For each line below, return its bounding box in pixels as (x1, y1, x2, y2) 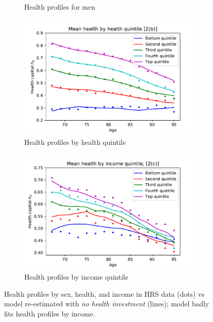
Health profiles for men (24, 2, 95, 12)
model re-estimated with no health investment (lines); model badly (4, 298, 209, 309)
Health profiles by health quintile (24, 136, 126, 147)
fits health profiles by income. (4, 308, 95, 318)
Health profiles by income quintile (24, 272, 128, 282)
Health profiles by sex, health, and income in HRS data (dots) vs (4, 288, 204, 299)
